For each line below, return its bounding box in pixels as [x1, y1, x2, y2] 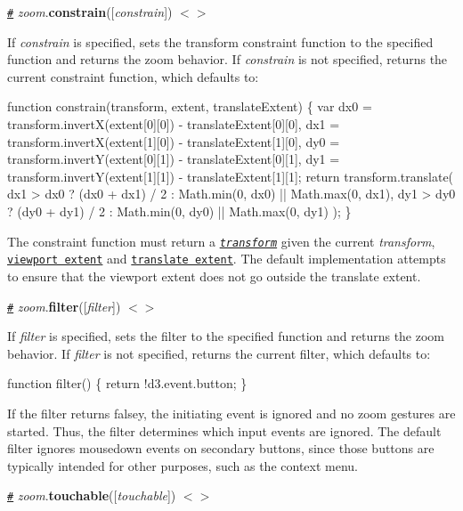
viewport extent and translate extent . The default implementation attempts [7, 249, 446, 268]
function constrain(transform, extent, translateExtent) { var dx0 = [7, 97, 372, 116]
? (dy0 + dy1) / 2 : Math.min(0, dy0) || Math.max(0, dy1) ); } [7, 202, 352, 220]
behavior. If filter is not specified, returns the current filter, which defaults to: [7, 344, 431, 362]
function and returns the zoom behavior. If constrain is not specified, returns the [7, 50, 448, 69]
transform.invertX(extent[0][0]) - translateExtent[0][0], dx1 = [7, 115, 340, 134]
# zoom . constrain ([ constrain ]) [7, 3, 173, 20]
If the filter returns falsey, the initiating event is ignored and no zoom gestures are [7, 403, 456, 422]
